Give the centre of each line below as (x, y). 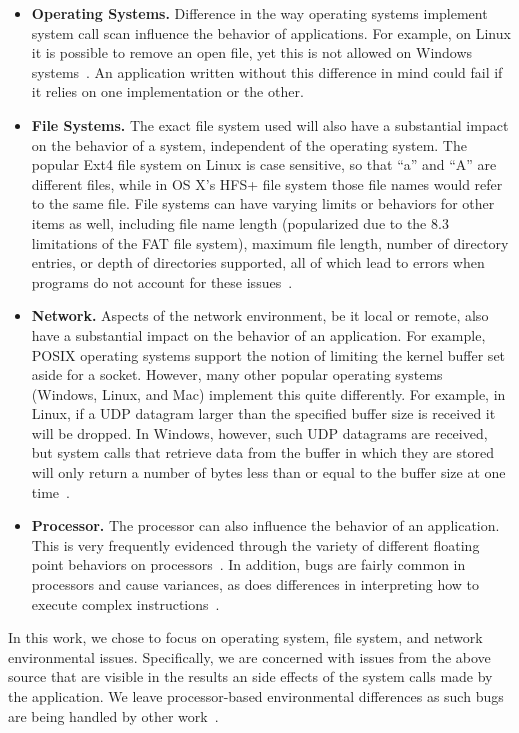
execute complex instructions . (125, 603)
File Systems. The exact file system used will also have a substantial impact (270, 124)
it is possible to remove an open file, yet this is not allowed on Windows (252, 52)
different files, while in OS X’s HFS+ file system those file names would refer (267, 183)
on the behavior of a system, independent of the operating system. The (249, 144)
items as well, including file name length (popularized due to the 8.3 (240, 222)
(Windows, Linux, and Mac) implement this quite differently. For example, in (268, 393)
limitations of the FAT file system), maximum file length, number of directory (270, 242)
